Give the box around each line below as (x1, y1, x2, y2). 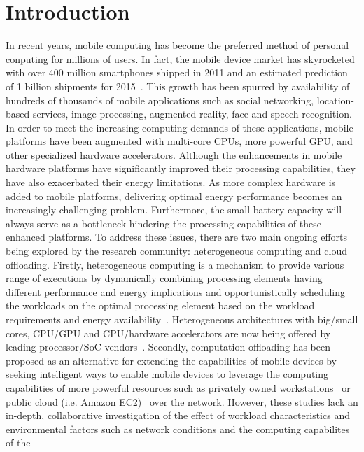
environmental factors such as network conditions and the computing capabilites (6, 421, 350, 436)
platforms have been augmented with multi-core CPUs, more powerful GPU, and (6, 134, 353, 148)
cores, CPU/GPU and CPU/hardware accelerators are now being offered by (6, 325, 331, 340)
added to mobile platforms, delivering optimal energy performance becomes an (6, 188, 342, 203)
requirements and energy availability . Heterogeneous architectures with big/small (6, 312, 358, 326)
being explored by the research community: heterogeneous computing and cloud (6, 243, 347, 258)
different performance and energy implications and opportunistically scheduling (6, 284, 346, 299)
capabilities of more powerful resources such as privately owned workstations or (6, 380, 351, 395)
